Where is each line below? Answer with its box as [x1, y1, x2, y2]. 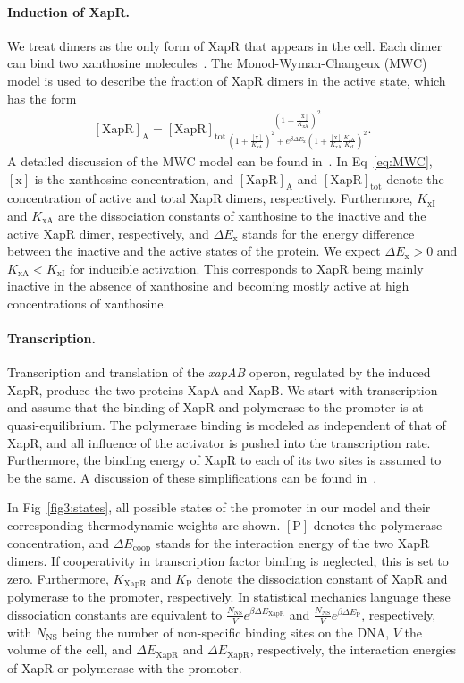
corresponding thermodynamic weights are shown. [7, 516, 281, 535]
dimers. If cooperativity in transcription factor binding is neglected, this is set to [7, 552, 449, 570]
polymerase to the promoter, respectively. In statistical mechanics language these [7, 587, 451, 606]
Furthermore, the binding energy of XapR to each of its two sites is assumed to [7, 451, 442, 469]
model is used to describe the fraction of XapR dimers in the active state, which [7, 71, 446, 89]
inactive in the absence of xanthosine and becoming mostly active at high [7, 276, 409, 295]
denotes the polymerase [313, 516, 443, 535]
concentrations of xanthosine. [7, 293, 167, 312]
